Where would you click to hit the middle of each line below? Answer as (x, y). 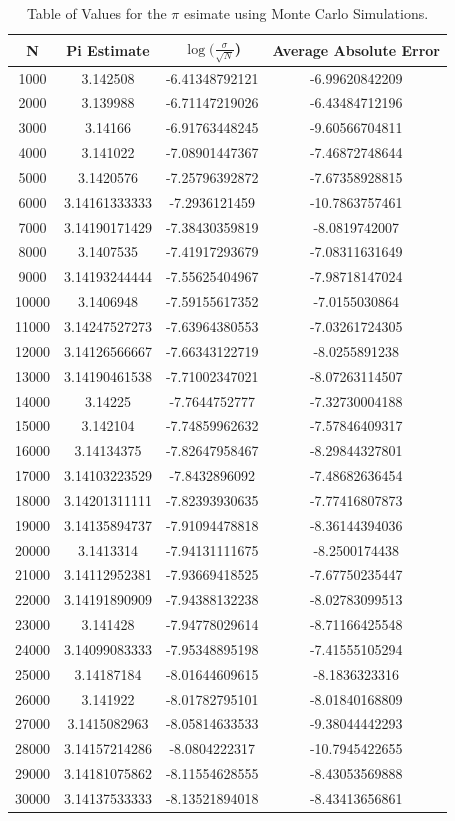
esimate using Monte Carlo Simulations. (306, 13)
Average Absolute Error (356, 49)
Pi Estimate (108, 49)
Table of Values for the (96, 13)
